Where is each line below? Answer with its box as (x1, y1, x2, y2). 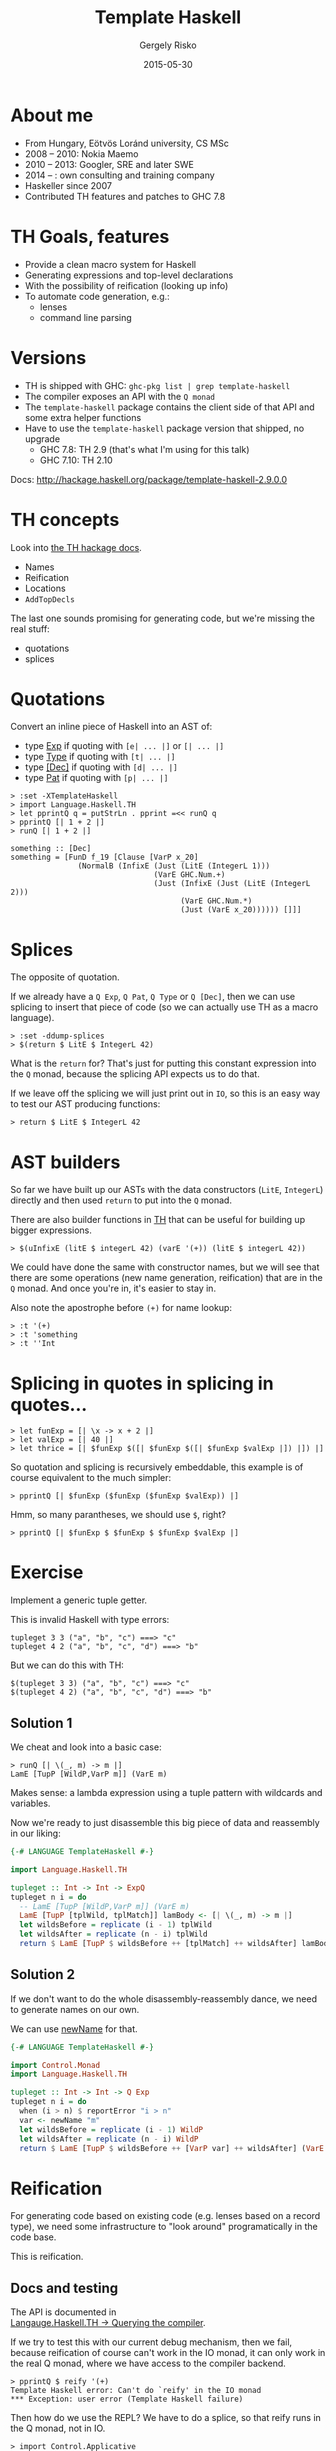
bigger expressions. (10, 1224, 93, 1236)
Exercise (10, 1561, 84, 1584)
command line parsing (39, 311, 132, 323)
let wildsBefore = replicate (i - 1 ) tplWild (19, 1920, 213, 1930)
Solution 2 (10, 1966, 75, 1983)
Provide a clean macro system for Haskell (24, 258, 197, 270)
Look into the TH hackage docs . (10, 541, 142, 553)
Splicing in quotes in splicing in (10, 1372, 274, 1395)
